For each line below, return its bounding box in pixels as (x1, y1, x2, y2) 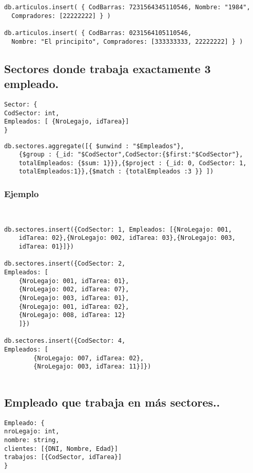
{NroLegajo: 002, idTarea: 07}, (18, 286, 129, 293)
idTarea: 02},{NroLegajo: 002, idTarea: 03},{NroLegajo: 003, (18, 234, 236, 242)
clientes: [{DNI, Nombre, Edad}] (4, 445, 118, 452)
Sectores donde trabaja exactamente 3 (4, 60, 211, 76)
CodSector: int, (4, 109, 60, 117)
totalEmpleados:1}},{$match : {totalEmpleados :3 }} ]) (18, 168, 214, 176)
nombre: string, (4, 436, 60, 444)
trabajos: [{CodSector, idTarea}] (4, 453, 122, 461)
